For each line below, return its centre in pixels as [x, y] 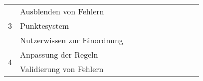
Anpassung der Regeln [59, 54]
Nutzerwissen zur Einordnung [72, 40]
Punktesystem [45, 26]
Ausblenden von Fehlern [62, 11]
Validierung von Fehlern [62, 69]
